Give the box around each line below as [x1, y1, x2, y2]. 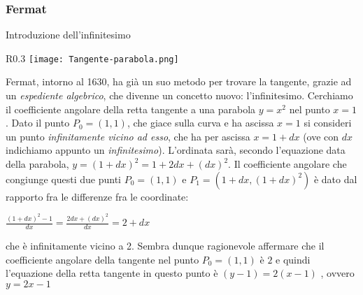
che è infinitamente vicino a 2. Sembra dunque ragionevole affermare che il [6, 238, 325, 252]
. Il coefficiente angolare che [228, 157, 347, 171]
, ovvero [320, 266, 355, 280]
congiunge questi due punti [6, 171, 121, 186]
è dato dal [313, 171, 357, 186]
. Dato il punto [6, 115, 70, 130]
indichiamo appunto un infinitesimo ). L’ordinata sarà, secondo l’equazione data [6, 143, 346, 157]
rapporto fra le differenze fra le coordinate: [6, 189, 189, 203]
